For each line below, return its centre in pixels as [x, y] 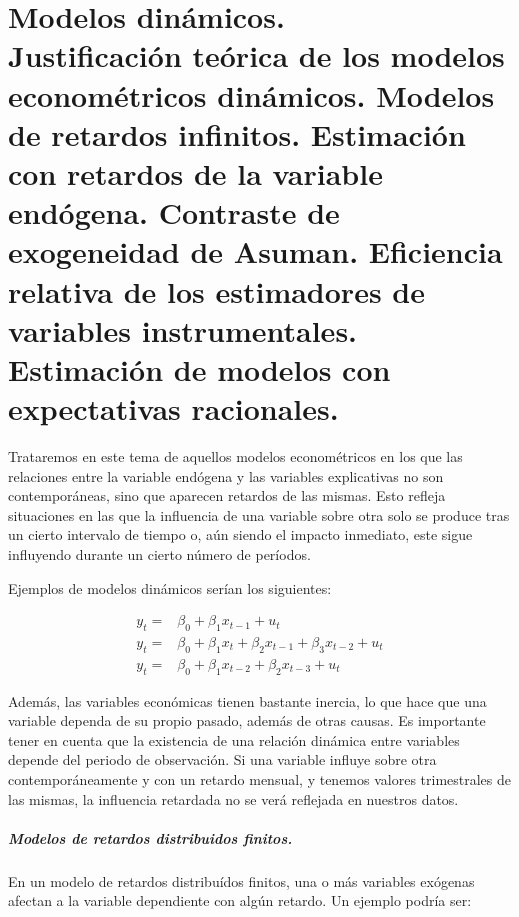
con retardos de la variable [195, 172]
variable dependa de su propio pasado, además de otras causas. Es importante [247, 720]
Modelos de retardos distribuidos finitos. [150, 837]
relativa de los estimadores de [216, 290]
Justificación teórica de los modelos [256, 55]
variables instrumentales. [183, 329]
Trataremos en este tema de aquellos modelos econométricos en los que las [235, 456]
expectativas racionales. [173, 408]
